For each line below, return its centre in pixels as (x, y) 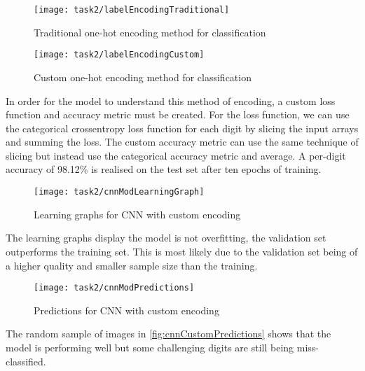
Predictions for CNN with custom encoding (126, 310)
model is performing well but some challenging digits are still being (150, 347)
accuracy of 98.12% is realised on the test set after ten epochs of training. (164, 169)
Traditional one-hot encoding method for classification (150, 32)
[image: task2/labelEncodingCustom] (119, 55)
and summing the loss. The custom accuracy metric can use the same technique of (182, 142)
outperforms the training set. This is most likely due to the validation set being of (182, 251)
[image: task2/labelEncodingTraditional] (132, 10)
